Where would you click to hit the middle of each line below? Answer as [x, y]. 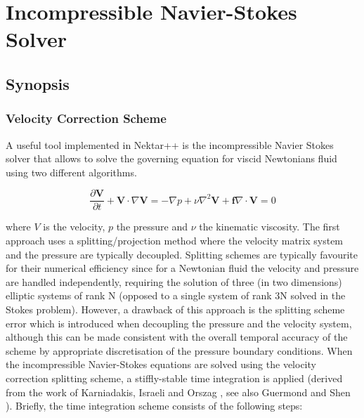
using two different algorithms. [71, 172]
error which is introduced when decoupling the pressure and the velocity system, [179, 323]
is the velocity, [74, 227]
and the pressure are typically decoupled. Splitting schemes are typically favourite [182, 254]
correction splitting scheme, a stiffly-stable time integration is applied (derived [174, 378]
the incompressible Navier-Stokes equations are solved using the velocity [161, 364]
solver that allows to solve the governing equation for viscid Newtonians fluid [171, 158]
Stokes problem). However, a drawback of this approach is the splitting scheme [175, 309]
